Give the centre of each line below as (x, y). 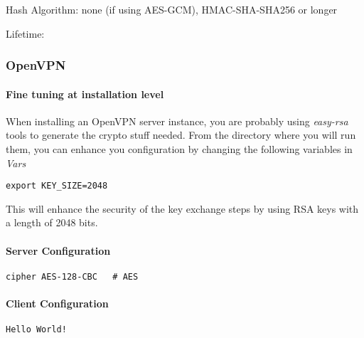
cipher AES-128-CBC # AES (72, 276)
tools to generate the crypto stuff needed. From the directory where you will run (181, 135)
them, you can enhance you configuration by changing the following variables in (179, 149)
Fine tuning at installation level (85, 94)
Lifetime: (25, 33)
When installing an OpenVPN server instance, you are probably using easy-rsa (177, 121)
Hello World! (36, 330)
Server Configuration (58, 250)
